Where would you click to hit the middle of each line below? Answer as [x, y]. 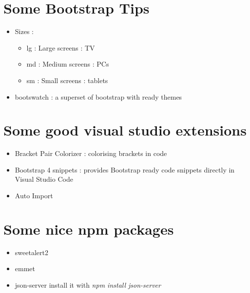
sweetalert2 [31, 252]
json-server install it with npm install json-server [88, 284]
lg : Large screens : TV [61, 47]
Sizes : [24, 31]
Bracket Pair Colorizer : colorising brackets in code [91, 153]
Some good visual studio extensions [125, 130]
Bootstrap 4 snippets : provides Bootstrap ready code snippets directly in [125, 169]
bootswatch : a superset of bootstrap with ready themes [98, 96]
